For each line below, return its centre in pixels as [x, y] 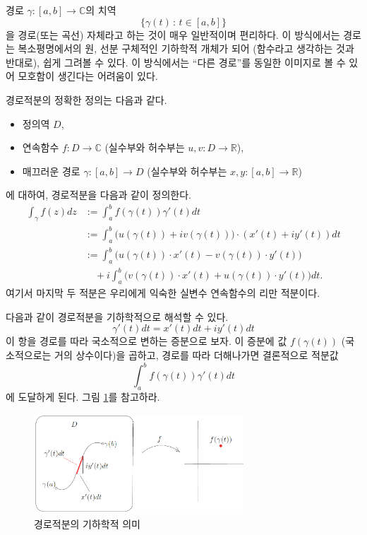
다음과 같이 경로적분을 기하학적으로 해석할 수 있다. [117, 316]
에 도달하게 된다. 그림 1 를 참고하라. [83, 396]
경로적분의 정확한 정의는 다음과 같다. [86, 99]
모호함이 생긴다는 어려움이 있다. [88, 76]
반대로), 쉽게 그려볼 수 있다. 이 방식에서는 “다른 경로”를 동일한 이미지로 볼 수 [176, 62]
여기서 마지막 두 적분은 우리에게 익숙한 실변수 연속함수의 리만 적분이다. [163, 293]
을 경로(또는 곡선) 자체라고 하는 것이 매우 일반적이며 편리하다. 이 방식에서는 [173, 34]
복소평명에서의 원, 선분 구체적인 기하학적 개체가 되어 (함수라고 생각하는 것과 [186, 48]
